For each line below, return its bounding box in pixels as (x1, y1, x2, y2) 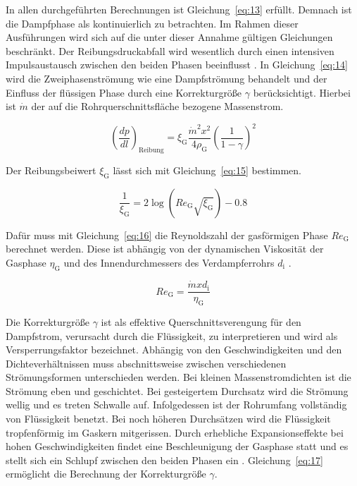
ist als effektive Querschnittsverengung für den (101, 314, 301, 329)
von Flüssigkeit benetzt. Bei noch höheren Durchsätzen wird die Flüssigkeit (6, 411, 331, 426)
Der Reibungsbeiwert (6, 163, 96, 178)
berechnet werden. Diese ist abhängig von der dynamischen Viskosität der (6, 241, 324, 256)
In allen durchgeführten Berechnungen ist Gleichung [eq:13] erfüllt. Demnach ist (6, 2, 352, 16)
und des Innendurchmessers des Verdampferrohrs (63, 255, 275, 270)
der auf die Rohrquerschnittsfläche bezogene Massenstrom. (31, 99, 284, 114)
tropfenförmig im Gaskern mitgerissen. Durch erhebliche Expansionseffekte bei (6, 425, 344, 439)
